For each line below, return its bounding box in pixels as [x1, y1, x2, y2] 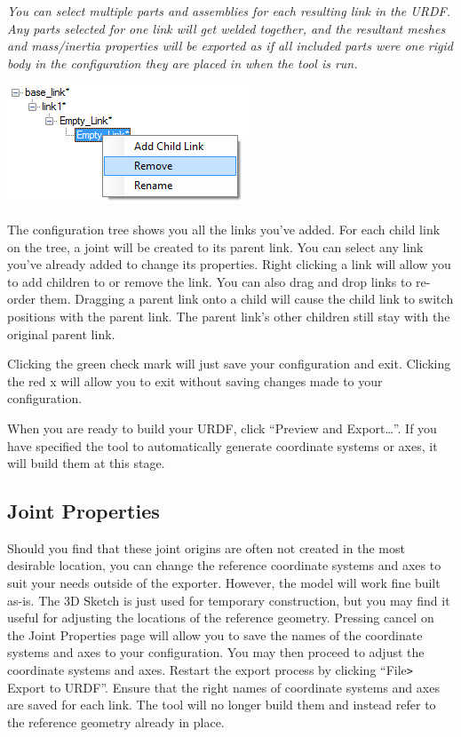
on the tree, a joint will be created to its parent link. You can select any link [7, 237, 424, 256]
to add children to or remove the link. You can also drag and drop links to [7, 272, 412, 290]
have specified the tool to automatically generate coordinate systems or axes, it [7, 436, 438, 455]
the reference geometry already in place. [7, 712, 225, 731]
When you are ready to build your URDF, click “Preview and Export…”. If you [7, 418, 437, 437]
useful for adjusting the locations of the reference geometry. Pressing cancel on [7, 608, 434, 627]
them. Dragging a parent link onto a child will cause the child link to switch [39, 289, 454, 308]
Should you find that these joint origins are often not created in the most [7, 538, 405, 557]
